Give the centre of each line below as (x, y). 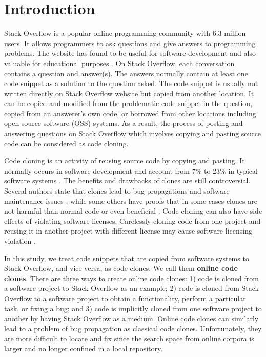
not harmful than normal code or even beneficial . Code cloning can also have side (133, 211)
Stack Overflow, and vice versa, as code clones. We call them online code (121, 268)
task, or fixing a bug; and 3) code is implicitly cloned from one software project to (133, 308)
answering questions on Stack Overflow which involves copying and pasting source (133, 133)
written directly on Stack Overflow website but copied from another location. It (129, 93)
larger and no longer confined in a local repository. (84, 348)
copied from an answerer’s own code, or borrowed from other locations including (130, 113)
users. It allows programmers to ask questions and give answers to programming (130, 43)
